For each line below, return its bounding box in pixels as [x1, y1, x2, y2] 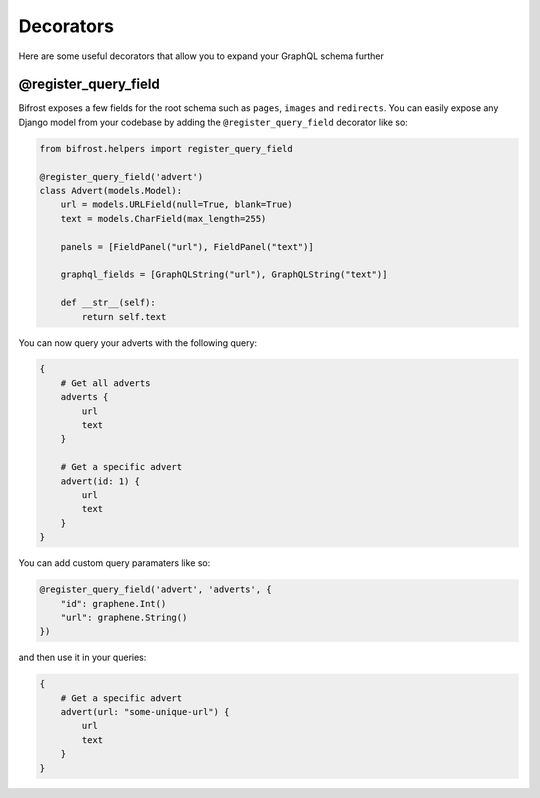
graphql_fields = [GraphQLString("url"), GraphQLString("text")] [60, 269, 388, 280]
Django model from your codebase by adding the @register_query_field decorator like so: [18, 116, 409, 128]
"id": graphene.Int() [60, 598, 167, 609]
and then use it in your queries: [18, 651, 147, 664]
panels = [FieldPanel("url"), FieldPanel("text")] [60, 241, 314, 252]
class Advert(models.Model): [39, 185, 183, 196]
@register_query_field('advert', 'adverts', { [39, 584, 272, 595]
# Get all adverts [60, 377, 151, 389]
